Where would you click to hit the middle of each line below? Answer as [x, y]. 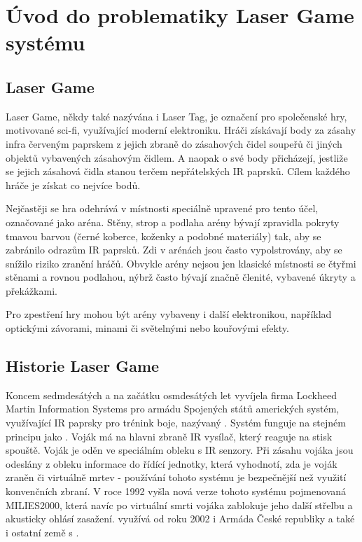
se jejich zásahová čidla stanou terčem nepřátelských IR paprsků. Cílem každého [178, 171]
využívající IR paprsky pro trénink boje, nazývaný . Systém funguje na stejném [176, 423]
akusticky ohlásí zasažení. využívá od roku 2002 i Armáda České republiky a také [180, 519]
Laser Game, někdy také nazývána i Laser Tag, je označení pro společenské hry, [176, 116]
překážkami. [32, 290]
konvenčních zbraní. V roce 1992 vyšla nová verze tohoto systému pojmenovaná [176, 491]
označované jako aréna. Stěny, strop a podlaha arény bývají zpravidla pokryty [173, 222]
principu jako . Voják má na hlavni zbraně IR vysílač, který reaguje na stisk [169, 436]
